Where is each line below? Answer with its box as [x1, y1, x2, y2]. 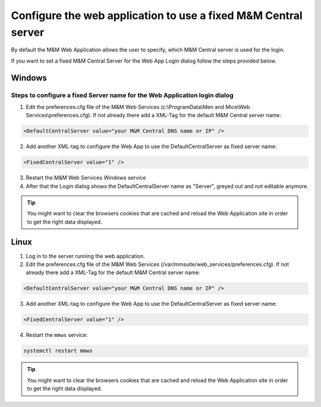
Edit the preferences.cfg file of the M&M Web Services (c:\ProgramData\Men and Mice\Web [26, 103, 250, 110]
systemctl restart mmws [23, 347, 93, 354]
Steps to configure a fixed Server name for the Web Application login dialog [11, 91, 234, 99]
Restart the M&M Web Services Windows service [26, 174, 146, 181]
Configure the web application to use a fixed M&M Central [11, 9, 303, 22]
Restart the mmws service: [26, 331, 88, 339]
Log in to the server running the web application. [26, 252, 145, 259]
